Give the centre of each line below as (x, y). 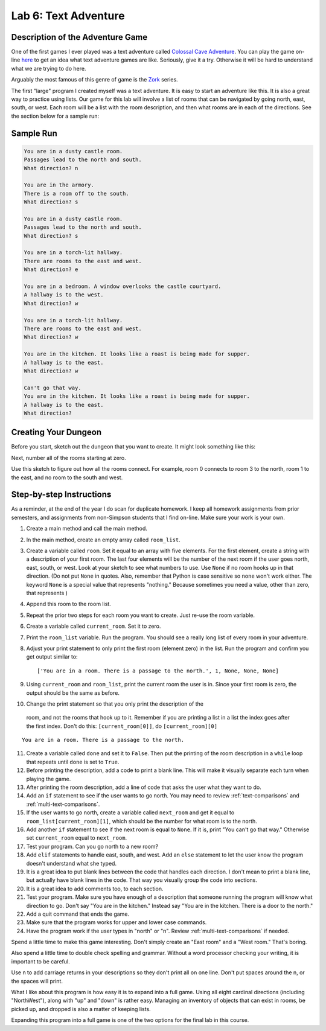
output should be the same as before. (73, 693)
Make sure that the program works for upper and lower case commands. (117, 922)
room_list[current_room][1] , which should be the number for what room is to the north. (142, 821)
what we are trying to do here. (49, 68)
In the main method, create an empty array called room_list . (103, 540)
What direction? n (51, 168)
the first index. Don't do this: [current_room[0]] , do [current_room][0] (122, 726)
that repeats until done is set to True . (73, 762)
